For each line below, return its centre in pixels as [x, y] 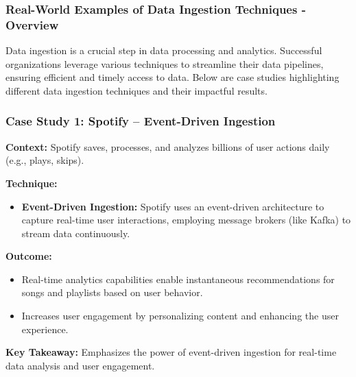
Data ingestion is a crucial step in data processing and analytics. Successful [164, 50]
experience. [45, 329]
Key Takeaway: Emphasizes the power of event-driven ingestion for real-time [171, 352]
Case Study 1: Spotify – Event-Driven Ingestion [141, 121]
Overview [32, 24]
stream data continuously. [76, 233]
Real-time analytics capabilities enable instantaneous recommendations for [178, 279]
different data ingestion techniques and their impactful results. [137, 90]
